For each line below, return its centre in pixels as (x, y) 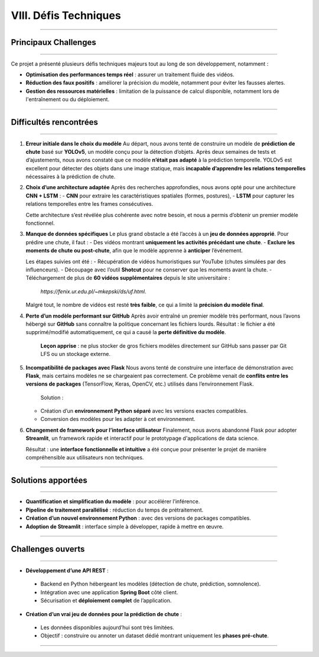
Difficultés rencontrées (55, 122)
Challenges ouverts (48, 549)
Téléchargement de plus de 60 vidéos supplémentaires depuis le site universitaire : (128, 278)
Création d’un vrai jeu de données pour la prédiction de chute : (104, 614)
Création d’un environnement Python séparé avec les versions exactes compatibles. (144, 411)
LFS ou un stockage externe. (75, 354)
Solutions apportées (49, 480)
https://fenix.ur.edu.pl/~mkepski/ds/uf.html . (93, 291)
